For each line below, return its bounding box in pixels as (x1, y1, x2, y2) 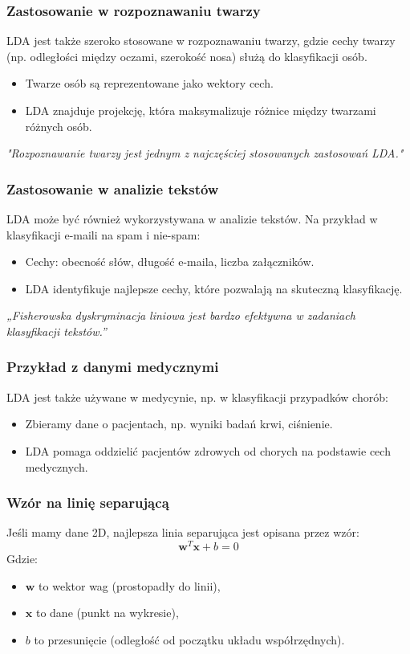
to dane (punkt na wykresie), (35, 604, 179, 621)
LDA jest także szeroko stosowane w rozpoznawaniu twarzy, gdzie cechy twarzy (6, 32, 396, 49)
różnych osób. (25, 117, 92, 134)
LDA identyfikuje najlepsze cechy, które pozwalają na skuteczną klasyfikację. (25, 280, 403, 296)
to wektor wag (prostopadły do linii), (39, 577, 221, 594)
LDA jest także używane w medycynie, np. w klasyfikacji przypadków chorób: (6, 388, 388, 405)
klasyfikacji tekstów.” (6, 322, 107, 339)
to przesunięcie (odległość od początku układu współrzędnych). (34, 631, 345, 648)
